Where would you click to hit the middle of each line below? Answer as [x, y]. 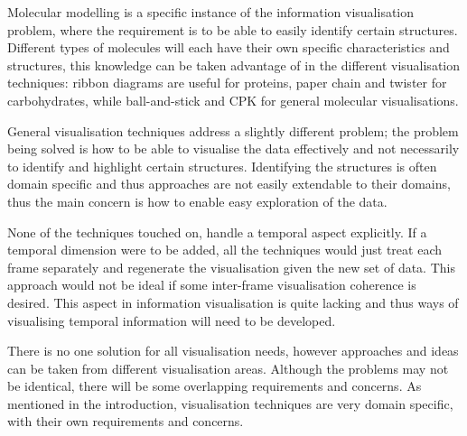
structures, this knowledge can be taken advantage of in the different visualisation [234, 65]
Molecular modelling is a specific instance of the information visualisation [211, 12]
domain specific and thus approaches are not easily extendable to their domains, [229, 184]
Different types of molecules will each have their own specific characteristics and [229, 47]
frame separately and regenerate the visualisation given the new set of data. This [231, 267]
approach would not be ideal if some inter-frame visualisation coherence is [212, 285]
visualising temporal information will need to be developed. [172, 320]
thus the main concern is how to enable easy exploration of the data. [197, 201]
